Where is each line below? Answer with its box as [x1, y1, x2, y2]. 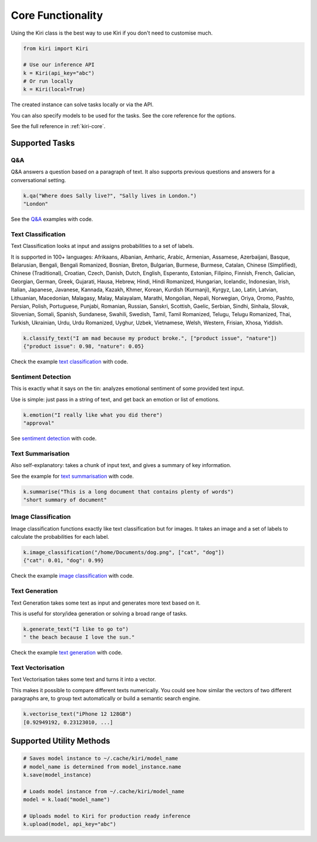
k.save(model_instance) [23, 771, 92, 779]
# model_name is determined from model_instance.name [23, 763, 181, 770]
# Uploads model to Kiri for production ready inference [23, 813, 191, 819]
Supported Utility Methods [11, 736, 111, 746]
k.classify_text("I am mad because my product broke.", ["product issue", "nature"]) [23, 335, 277, 341]
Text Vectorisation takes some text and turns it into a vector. [11, 676, 156, 683]
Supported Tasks [11, 138, 75, 148]
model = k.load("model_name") [23, 796, 110, 803]
